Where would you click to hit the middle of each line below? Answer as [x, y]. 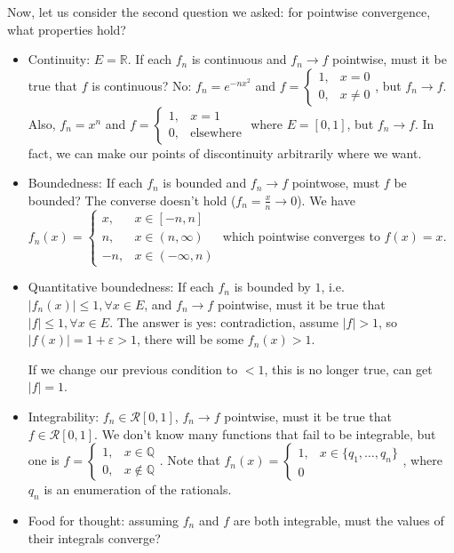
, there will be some [190, 339]
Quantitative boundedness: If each [121, 287]
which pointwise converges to [301, 236]
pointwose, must [336, 183]
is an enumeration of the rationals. [138, 489]
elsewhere [216, 134]
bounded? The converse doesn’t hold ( [132, 200]
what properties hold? [67, 29]
